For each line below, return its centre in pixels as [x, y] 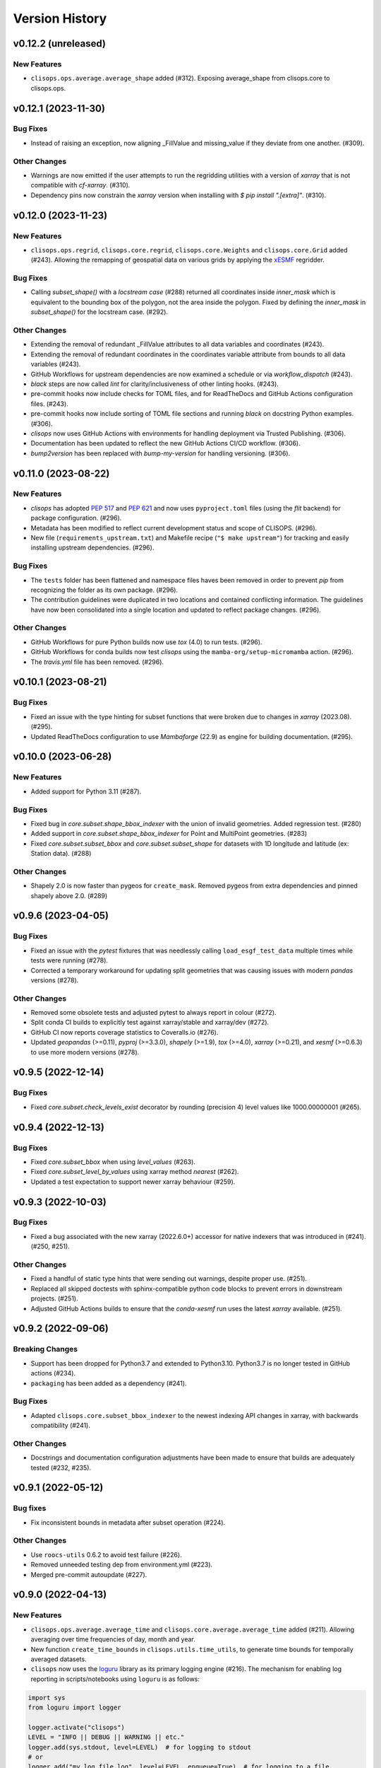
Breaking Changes [46, 1349]
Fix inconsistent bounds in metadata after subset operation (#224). [128, 1522]
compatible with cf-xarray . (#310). [80, 185]
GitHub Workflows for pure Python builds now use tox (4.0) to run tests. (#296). [146, 642]
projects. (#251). [55, 1298]
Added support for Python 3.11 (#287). [86, 791]
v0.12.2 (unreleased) [59, 43]
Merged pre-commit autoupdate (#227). [89, 1574]
